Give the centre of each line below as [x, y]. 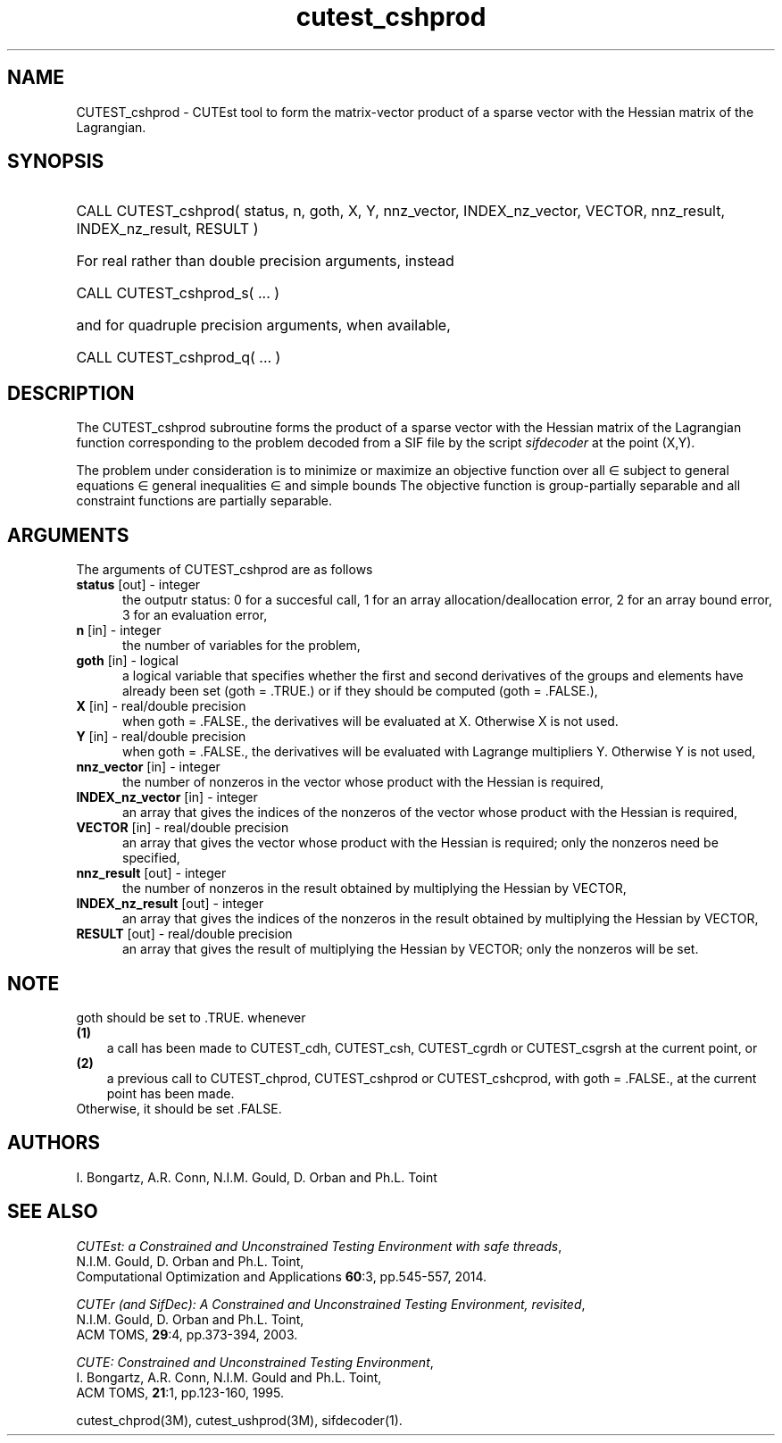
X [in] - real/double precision [161, 706]
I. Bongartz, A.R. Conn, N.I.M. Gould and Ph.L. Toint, [229, 1377]
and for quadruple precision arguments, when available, [263, 325]
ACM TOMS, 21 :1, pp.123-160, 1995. [180, 1392]
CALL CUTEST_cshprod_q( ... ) [179, 358]
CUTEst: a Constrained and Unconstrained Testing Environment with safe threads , [319, 1246]
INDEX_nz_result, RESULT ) [167, 229]
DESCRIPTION [71, 393]
